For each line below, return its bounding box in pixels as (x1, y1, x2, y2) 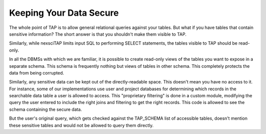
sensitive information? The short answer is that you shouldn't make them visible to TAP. (9, 31, 187, 37)
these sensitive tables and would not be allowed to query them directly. (9, 122, 154, 128)
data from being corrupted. (9, 70, 64, 76)
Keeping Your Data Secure (9, 7, 119, 18)
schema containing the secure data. (9, 106, 82, 112)
